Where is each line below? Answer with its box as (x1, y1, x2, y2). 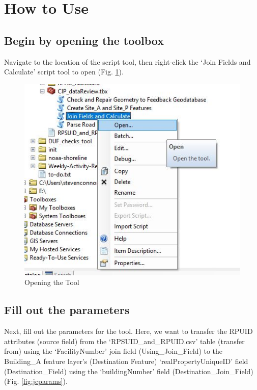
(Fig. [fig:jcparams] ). (4, 376, 68, 386)
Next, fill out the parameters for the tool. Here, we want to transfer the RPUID (4, 326, 253, 336)
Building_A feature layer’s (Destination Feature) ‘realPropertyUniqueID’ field (4, 356, 248, 366)
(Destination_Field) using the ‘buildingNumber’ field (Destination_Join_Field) (4, 366, 253, 376)
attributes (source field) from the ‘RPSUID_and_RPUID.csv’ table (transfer (4, 335, 245, 346)
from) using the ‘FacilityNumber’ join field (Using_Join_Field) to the (4, 346, 223, 356)
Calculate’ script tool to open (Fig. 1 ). (4, 66, 124, 77)
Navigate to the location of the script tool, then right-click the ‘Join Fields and (4, 56, 251, 67)
